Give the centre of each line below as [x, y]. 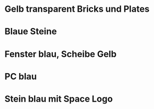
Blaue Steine [31, 32]
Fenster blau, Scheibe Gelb [61, 54]
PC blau [21, 76]
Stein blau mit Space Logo [59, 99]
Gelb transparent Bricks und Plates [77, 9]
